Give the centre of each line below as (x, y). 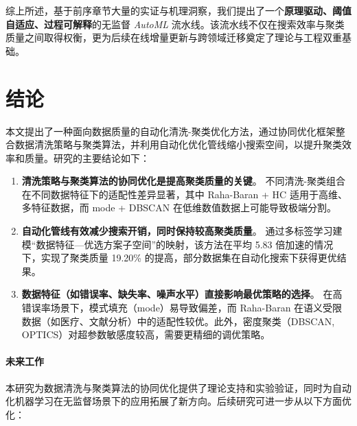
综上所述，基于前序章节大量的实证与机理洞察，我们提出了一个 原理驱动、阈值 (178, 10)
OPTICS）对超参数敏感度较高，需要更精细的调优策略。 (146, 334)
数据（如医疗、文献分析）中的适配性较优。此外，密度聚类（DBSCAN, (178, 321)
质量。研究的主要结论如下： (87, 157)
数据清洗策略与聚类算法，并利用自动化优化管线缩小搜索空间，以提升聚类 (178, 144)
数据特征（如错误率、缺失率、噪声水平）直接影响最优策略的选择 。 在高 (182, 294)
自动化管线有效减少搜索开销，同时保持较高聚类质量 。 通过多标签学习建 (182, 231)
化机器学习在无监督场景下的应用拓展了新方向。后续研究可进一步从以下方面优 (178, 401)
